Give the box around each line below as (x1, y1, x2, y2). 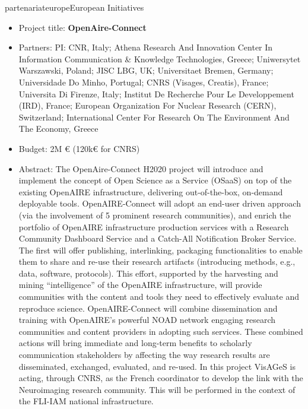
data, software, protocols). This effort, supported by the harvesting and (18, 267, 278, 279)
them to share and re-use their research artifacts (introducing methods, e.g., (18, 255, 296, 268)
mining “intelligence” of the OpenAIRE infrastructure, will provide (18, 278, 262, 291)
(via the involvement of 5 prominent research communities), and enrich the (18, 208, 291, 221)
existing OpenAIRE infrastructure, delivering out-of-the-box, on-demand (18, 185, 283, 198)
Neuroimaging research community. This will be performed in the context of (18, 383, 296, 395)
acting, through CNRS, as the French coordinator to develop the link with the (18, 372, 303, 384)
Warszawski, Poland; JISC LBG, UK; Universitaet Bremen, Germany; (18, 64, 274, 77)
